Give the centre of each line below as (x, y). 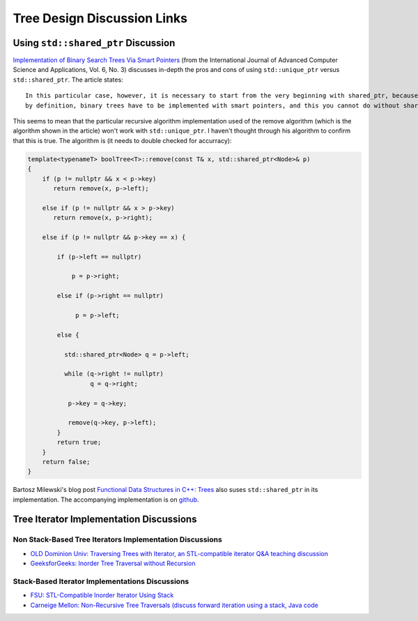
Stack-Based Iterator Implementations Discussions (101, 581)
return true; (79, 442)
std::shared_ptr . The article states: (68, 80)
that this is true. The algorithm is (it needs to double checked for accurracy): (122, 140)
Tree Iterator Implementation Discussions (105, 519)
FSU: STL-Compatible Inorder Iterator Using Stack (102, 595)
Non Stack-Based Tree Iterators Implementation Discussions (117, 539)
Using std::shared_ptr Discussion (94, 43)
